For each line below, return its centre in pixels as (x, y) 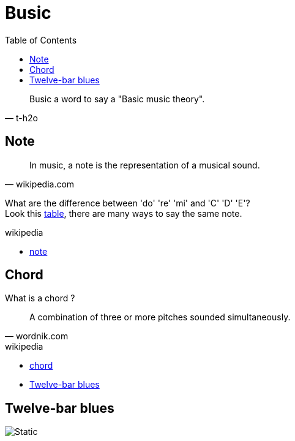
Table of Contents (41, 40)
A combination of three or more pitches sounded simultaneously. (160, 317)
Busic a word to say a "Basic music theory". (117, 99)
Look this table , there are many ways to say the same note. (124, 213)
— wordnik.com (37, 336)
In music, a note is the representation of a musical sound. (145, 165)
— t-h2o (21, 118)
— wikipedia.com (40, 184)
